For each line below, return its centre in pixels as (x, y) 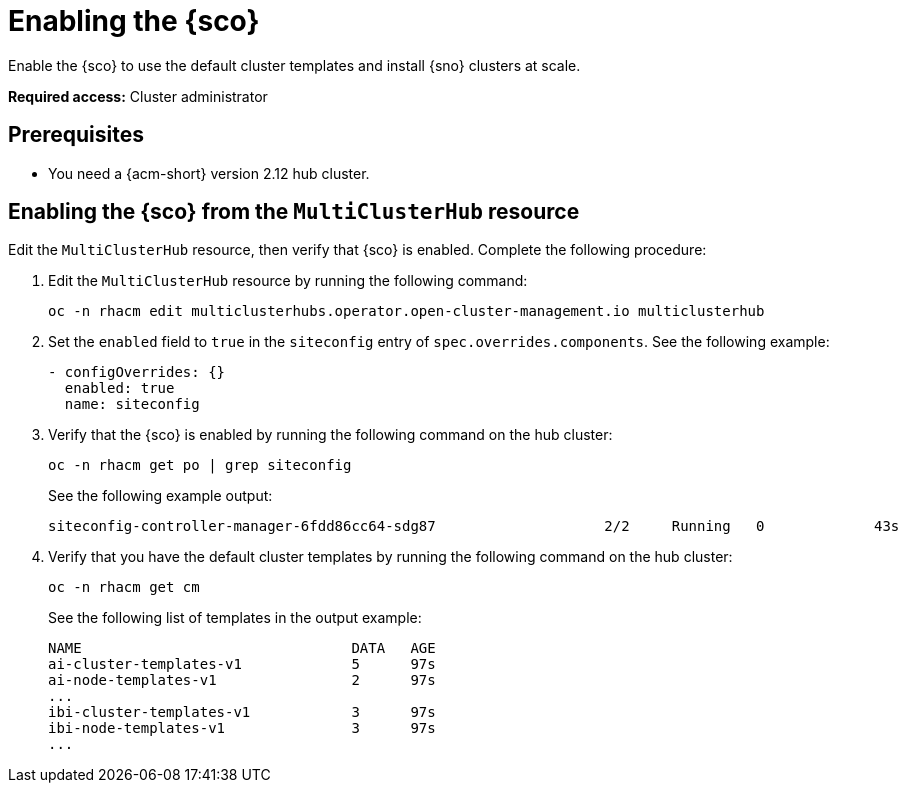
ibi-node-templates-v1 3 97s (242, 728)
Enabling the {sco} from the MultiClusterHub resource (294, 212)
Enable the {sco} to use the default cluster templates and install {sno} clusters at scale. (294, 65)
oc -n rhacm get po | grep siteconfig (200, 465)
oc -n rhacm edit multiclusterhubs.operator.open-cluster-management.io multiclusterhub (406, 311)
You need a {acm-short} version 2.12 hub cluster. (209, 173)
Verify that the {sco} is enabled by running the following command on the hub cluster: (330, 435)
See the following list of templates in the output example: (235, 618)
